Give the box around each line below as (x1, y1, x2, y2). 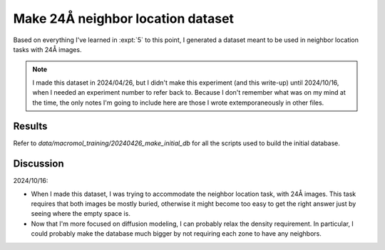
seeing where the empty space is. (31, 209, 131, 218)
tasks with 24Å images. (13, 45, 82, 53)
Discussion (13, 157, 64, 170)
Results (13, 120, 48, 132)
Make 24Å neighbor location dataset (13, 11, 235, 26)
